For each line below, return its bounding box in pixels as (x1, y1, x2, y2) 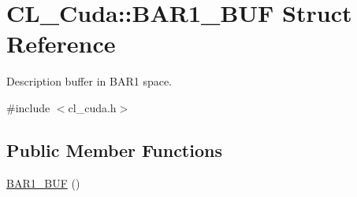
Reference (6, 27, 116, 60)
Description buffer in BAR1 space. (6, 73, 173, 89)
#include (6, 99, 50, 115)
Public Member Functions (6, 137, 222, 162)
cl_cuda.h (68, 99, 117, 115)
